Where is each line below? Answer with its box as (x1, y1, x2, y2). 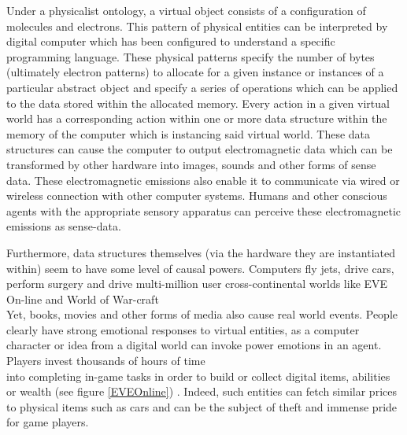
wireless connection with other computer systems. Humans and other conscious (6, 187, 387, 204)
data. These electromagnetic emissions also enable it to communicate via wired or (6, 171, 400, 188)
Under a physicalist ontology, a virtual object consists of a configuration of (6, 2, 366, 18)
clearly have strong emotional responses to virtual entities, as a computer (6, 321, 360, 337)
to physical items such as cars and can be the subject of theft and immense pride (6, 398, 398, 415)
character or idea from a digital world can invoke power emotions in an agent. (6, 337, 382, 353)
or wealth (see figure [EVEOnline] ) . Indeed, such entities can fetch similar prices (6, 383, 397, 400)
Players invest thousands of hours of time (6, 352, 205, 369)
